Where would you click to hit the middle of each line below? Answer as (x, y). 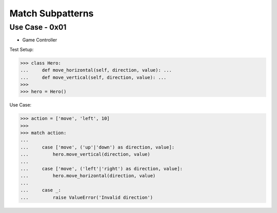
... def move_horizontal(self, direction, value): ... (96, 70)
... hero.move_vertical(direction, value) (85, 154)
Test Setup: (22, 49)
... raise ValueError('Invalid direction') (87, 197)
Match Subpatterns (52, 13)
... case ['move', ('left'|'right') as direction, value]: (102, 169)
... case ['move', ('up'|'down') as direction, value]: (97, 147)
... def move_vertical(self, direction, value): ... (93, 77)
